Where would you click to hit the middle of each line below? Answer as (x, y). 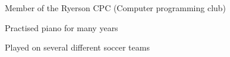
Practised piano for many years (62, 27)
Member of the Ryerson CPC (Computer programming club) (116, 8)
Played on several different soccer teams (77, 47)
